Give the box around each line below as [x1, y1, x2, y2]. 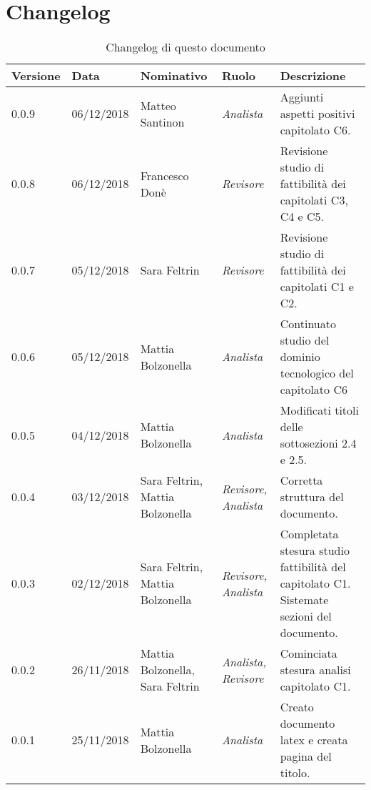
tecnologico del [280, 365, 354, 382]
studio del [280, 332, 330, 349]
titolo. [280, 764, 310, 781]
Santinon [140, 113, 185, 130]
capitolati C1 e [280, 278, 354, 295]
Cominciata [280, 645, 337, 662]
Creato [280, 698, 314, 716]
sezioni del [280, 608, 332, 625]
